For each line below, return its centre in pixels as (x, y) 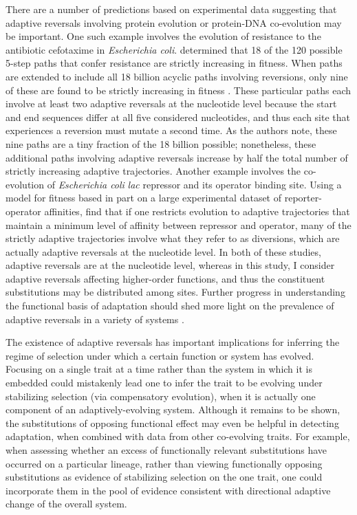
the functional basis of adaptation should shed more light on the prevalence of (170, 306)
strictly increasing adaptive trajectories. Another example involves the (153, 171)
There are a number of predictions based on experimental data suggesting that (171, 9)
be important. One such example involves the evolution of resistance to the (163, 36)
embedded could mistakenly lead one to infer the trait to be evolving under (164, 383)
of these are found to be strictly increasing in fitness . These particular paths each (178, 90)
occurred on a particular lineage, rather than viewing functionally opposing (164, 463)
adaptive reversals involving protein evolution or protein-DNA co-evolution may (174, 22)
